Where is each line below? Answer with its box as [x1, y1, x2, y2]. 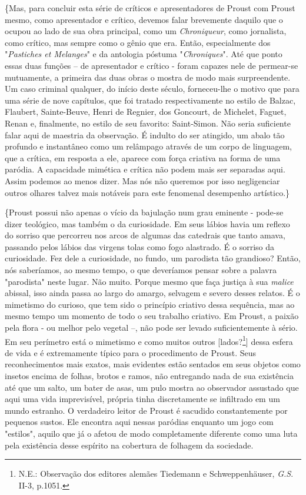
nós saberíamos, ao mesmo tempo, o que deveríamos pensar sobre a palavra [5, 264, 277, 276]
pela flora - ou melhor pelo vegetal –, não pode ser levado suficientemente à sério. [5, 321, 298, 334]
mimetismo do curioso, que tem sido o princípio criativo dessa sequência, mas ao [5, 298, 295, 310]
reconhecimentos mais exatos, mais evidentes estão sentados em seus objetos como [5, 358, 301, 370]
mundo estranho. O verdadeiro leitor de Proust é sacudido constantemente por [5, 404, 288, 416]
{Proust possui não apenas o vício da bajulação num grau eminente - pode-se [5, 206, 284, 218]
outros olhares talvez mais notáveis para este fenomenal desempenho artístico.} [5, 186, 290, 198]
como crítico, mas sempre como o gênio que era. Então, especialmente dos [5, 36, 271, 48]
